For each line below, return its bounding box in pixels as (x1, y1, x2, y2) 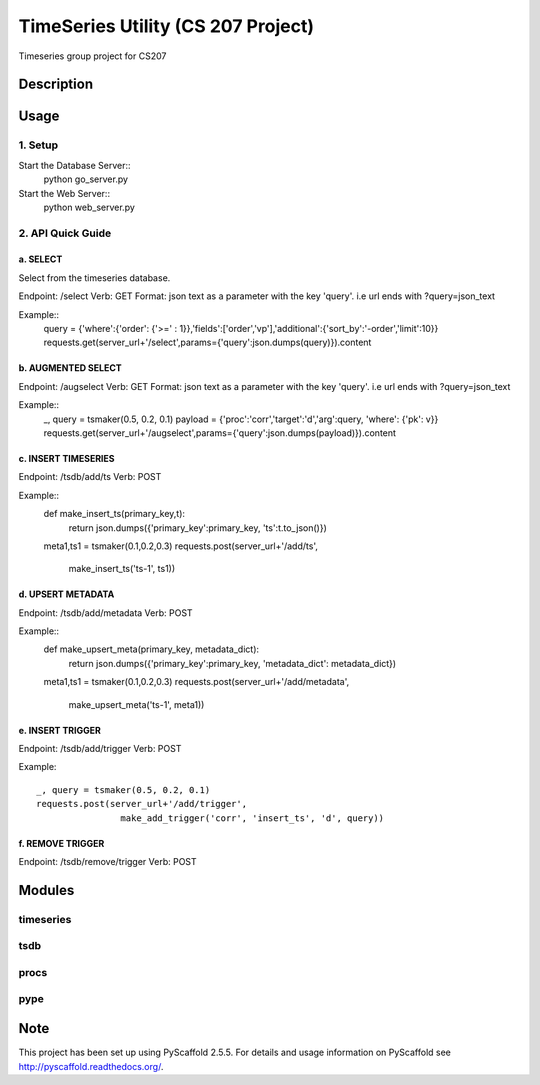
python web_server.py (43, 201, 135, 213)
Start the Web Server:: (18, 187, 110, 199)
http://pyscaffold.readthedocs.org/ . (18, 1060, 164, 1072)
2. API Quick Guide (18, 226, 112, 240)
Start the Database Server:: (18, 159, 131, 171)
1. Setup (18, 138, 59, 152)
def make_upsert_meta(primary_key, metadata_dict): (43, 643, 260, 655)
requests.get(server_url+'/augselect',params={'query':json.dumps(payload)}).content (43, 426, 397, 439)
